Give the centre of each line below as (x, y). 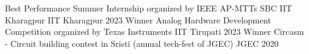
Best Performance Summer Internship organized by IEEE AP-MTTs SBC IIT (148, 8)
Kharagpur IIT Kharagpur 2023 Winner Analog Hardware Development (138, 19)
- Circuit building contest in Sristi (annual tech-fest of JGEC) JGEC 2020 (142, 43)
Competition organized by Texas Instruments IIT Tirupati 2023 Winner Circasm (154, 31)
